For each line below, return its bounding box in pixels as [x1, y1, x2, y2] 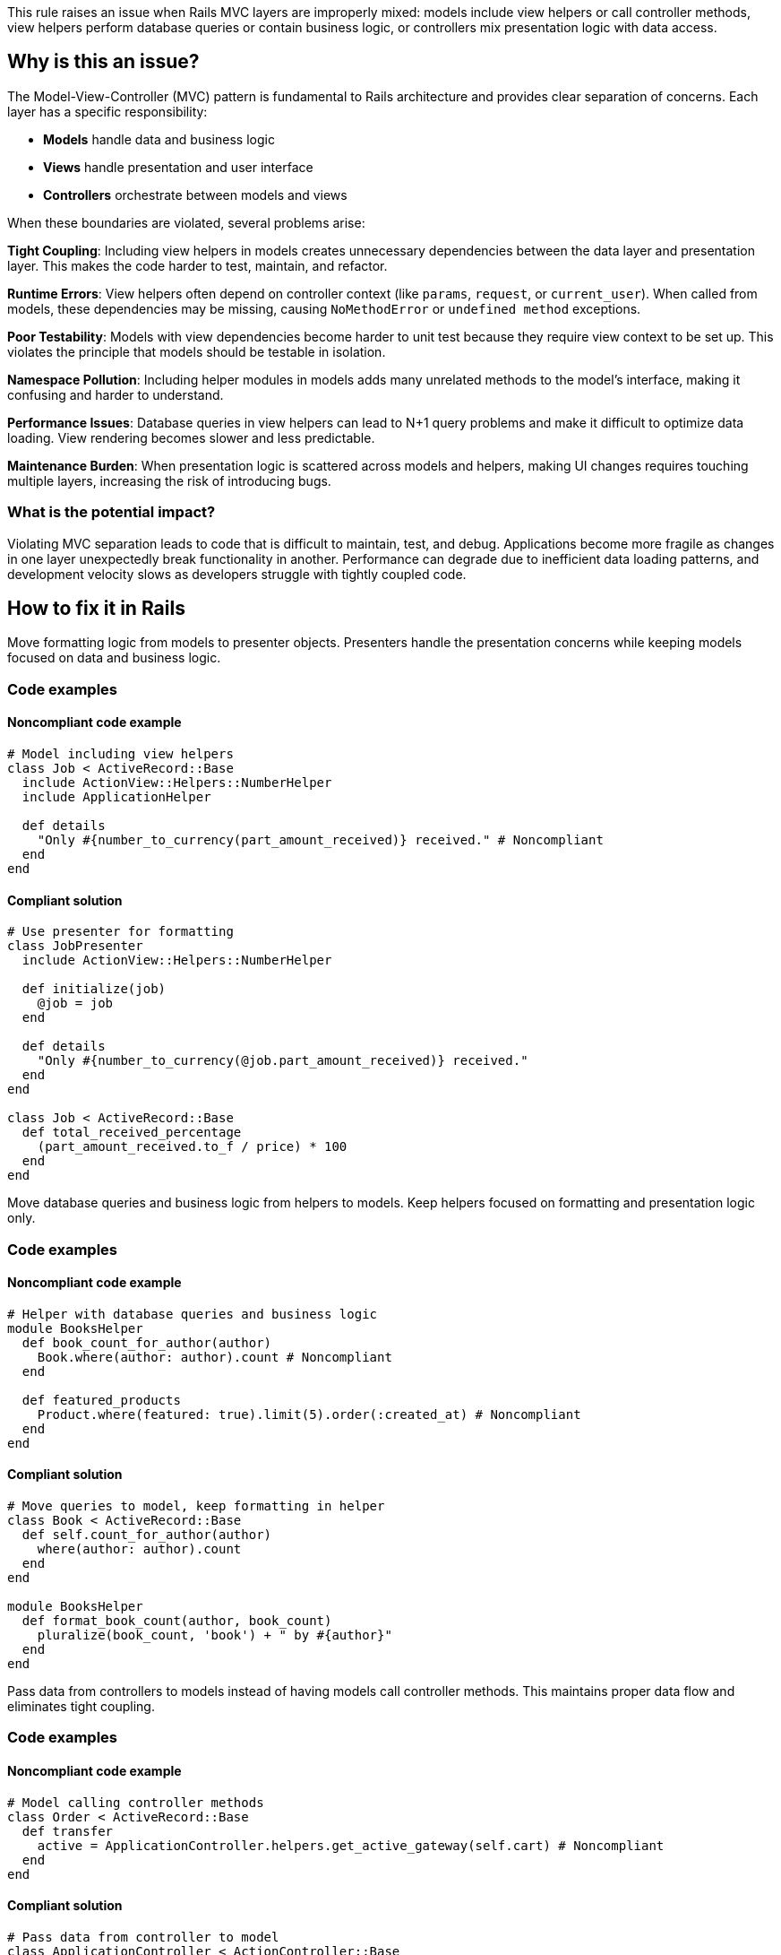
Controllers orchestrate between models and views [43, 186, 348, 203]
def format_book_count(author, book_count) [21, 1613, 332, 1629]
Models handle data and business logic [43, 131, 275, 147]
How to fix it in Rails [7, 597, 185, 620]
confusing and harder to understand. [7, 386, 224, 402]
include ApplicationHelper [21, 790, 211, 805]
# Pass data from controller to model [7, 1929, 279, 1944]
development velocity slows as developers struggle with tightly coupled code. [7, 566, 467, 582]
